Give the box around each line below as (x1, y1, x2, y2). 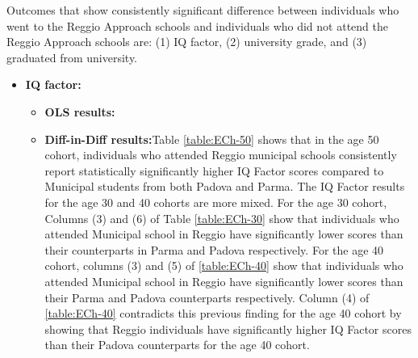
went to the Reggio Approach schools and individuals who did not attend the (6, 17, 388, 34)
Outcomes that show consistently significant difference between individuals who (6, 2, 399, 18)
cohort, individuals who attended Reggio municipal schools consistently (44, 146, 397, 163)
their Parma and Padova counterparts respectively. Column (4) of (44, 289, 370, 305)
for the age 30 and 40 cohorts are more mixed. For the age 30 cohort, (44, 193, 387, 210)
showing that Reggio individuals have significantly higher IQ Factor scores (44, 320, 412, 337)
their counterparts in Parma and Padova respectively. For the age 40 (44, 241, 384, 258)
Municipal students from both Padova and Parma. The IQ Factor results (44, 178, 405, 195)
